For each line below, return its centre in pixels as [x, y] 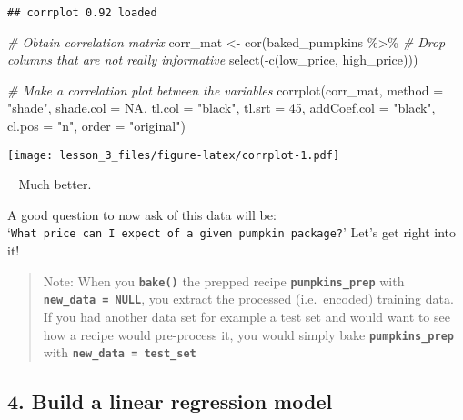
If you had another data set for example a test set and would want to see [247, 317]
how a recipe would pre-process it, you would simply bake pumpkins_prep [248, 334]
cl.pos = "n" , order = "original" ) [96, 126]
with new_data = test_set [120, 352]
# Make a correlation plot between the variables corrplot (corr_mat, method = [226, 90]
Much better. [55, 184]
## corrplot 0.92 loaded [82, 13]
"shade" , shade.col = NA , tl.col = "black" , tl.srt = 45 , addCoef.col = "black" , [221, 108]
